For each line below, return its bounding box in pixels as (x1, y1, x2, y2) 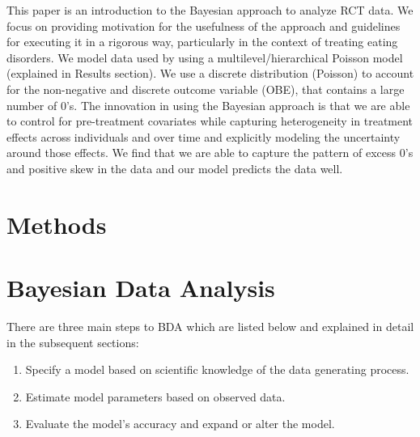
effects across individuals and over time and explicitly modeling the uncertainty (6, 128, 401, 145)
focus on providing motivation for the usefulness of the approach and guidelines (6, 17, 401, 34)
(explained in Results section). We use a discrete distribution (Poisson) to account (6, 65, 414, 82)
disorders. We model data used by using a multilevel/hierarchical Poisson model (6, 49, 403, 66)
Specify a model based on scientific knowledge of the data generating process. (25, 361, 409, 378)
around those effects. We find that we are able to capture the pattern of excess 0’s (6, 144, 414, 161)
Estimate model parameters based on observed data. (25, 388, 286, 405)
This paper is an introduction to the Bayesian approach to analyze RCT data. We (6, 2, 414, 18)
